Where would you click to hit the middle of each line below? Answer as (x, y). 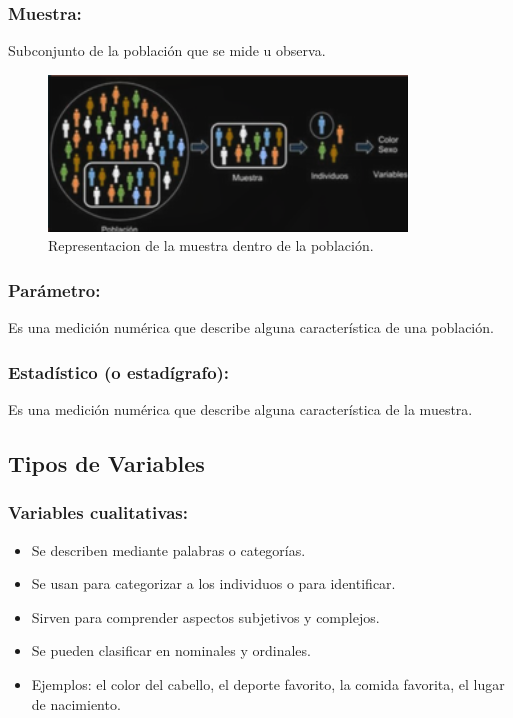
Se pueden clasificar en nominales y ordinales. (171, 650)
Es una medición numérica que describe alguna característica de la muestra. (240, 408)
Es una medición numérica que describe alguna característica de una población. (251, 327)
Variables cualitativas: (98, 512)
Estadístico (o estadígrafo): (119, 371)
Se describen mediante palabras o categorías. (168, 549)
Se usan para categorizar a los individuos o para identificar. (213, 583)
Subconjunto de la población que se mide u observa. (167, 50)
